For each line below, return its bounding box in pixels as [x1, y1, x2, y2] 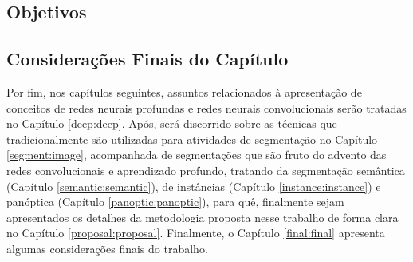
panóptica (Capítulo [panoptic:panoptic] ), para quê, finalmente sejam [6, 193, 344, 210]
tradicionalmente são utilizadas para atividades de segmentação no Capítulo [6, 130, 378, 147]
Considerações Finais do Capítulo [6, 46, 289, 71]
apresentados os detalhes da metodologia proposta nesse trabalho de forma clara [6, 208, 399, 225]
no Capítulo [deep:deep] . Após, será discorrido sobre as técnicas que [6, 115, 337, 132]
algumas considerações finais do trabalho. [6, 240, 208, 256]
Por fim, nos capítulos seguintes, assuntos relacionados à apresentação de [6, 83, 362, 100]
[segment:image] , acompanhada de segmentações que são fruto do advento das [6, 146, 387, 163]
